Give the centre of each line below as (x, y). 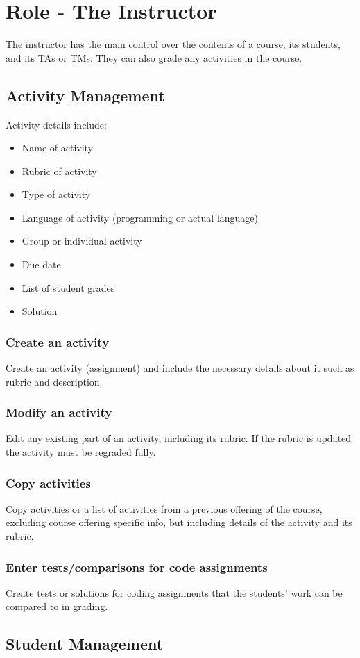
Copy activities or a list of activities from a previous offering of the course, (164, 508)
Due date (41, 264)
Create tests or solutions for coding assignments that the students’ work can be (174, 592)
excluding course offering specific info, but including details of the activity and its (179, 522)
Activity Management (85, 95)
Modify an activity (59, 412)
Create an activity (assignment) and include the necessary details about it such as (180, 368)
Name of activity (58, 148)
